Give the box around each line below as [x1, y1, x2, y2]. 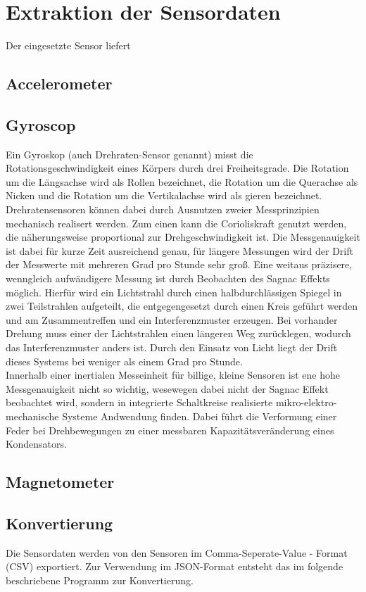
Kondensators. [6, 436, 67, 451]
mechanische [6, 408, 59, 423]
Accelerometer [6, 73, 113, 94]
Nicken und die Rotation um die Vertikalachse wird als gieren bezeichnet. [6, 188, 322, 203]
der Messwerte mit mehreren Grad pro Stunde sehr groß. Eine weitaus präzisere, [6, 257, 353, 272]
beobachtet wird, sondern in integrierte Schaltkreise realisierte [6, 395, 273, 410]
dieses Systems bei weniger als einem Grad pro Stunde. [6, 353, 243, 368]
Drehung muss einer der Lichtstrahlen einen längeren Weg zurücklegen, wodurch [6, 326, 351, 341]
